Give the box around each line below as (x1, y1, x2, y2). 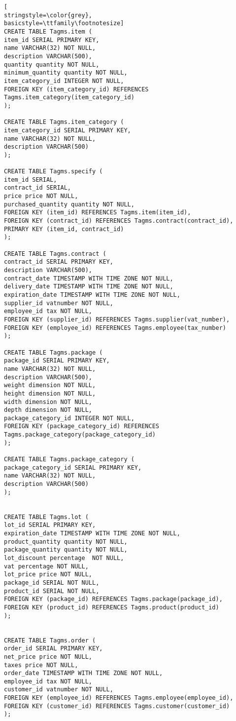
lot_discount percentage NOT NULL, (4, 554, 124, 561)
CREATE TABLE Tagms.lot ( (4, 513, 89, 521)
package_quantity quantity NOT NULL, (4, 546, 128, 554)
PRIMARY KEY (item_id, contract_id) (4, 225, 124, 233)
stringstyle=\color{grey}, (4, 11, 92, 19)
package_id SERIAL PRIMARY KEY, (4, 357, 110, 364)
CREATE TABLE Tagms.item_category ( (4, 119, 124, 126)
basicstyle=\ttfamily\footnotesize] (4, 20, 124, 27)
